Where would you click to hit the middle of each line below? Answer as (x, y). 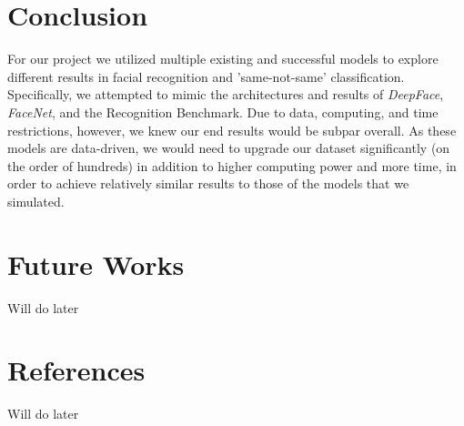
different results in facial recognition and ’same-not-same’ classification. (206, 76)
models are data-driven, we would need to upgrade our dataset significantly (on (229, 148)
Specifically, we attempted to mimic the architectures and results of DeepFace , (226, 94)
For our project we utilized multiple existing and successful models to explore (223, 59)
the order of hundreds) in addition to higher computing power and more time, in (232, 165)
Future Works (96, 264)
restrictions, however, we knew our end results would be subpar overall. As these (232, 130)
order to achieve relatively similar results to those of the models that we (208, 183)
